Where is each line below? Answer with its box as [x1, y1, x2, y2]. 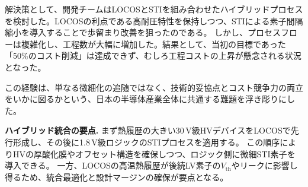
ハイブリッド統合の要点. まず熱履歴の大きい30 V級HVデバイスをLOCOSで [5, 124, 291, 137]
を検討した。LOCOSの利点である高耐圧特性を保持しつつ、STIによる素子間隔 [5, 14, 303, 27]
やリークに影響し [231, 159, 298, 172]
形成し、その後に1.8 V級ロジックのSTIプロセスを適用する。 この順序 [12, 135, 280, 148]
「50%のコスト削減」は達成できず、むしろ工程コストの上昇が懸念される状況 [5, 49, 301, 62]
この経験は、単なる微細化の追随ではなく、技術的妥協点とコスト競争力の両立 [5, 81, 303, 93]
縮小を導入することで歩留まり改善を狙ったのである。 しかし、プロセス [5, 26, 281, 39]
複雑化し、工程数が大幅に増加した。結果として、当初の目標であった [21, 37, 286, 50]
